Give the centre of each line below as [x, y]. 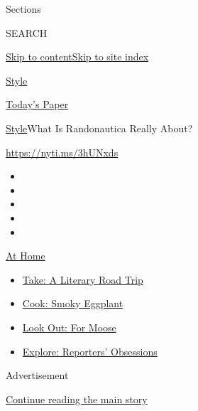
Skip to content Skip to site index [77, 57]
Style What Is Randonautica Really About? [99, 128]
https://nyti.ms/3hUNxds [62, 152]
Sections [23, 9]
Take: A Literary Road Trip [83, 279]
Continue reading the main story [77, 399]
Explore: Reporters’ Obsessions [90, 351]
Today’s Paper [37, 104]
